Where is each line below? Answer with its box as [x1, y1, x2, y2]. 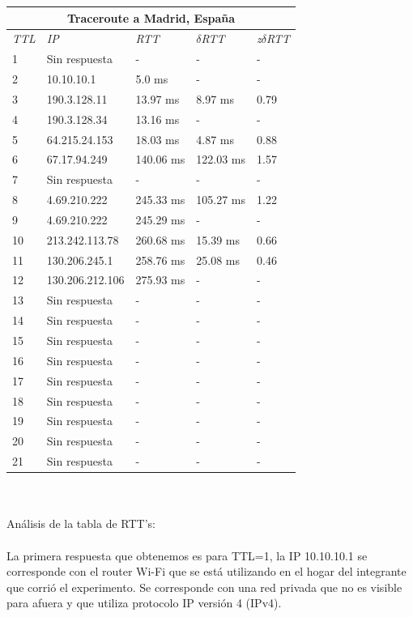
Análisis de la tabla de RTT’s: [6, 515, 155, 532]
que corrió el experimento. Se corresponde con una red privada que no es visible [6, 578, 402, 595]
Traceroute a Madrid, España [67, 9, 236, 26]
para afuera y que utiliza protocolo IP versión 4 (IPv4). [6, 594, 282, 611]
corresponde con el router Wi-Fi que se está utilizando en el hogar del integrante [6, 563, 407, 580]
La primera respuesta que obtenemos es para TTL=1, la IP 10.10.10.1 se [6, 547, 368, 564]
